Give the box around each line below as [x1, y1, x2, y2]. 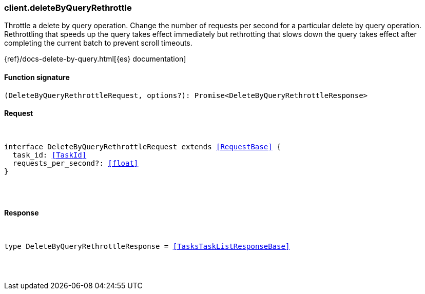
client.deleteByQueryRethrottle [4, 3, 132, 13]
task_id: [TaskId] [12, 150, 87, 159]
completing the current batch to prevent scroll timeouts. [4, 38, 192, 48]
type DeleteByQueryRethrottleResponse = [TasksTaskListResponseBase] [4, 242, 290, 251]
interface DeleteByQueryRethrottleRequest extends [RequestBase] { [4, 142, 281, 151]
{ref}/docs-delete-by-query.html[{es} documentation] [4, 54, 186, 64]
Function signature [4, 72, 70, 82]
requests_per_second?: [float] [12, 159, 139, 167]
